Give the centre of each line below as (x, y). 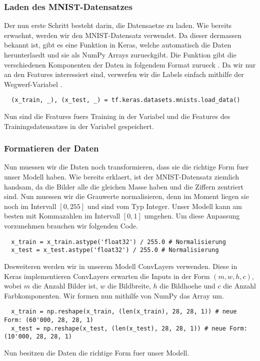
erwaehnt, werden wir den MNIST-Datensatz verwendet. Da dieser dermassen (123, 35)
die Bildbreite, (129, 286)
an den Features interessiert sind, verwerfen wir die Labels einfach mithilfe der (124, 74)
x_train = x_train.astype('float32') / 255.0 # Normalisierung (118, 242)
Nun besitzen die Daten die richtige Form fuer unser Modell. (97, 352)
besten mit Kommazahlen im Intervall (62, 216)
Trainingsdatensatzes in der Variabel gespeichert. (79, 126)
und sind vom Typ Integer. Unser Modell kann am (164, 206)
